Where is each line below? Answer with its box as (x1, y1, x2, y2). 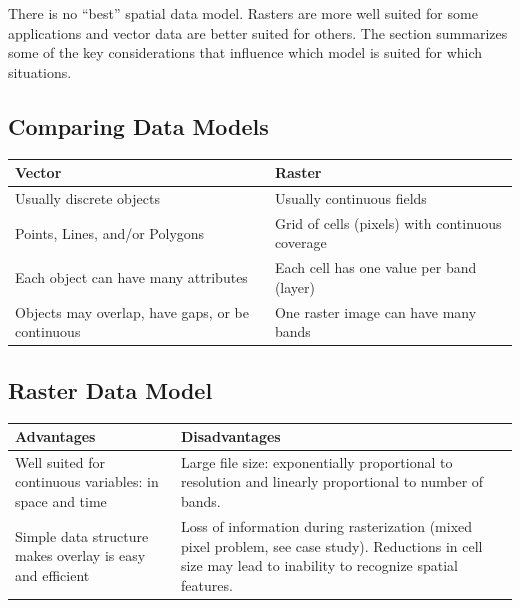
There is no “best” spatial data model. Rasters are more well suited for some (8, 3, 478, 23)
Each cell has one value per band (274, 257, 477, 278)
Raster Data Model (8, 374, 213, 405)
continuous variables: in (15, 471, 159, 492)
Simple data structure (15, 525, 149, 546)
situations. (8, 61, 72, 82)
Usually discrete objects (15, 187, 160, 208)
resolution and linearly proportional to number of (180, 471, 484, 492)
